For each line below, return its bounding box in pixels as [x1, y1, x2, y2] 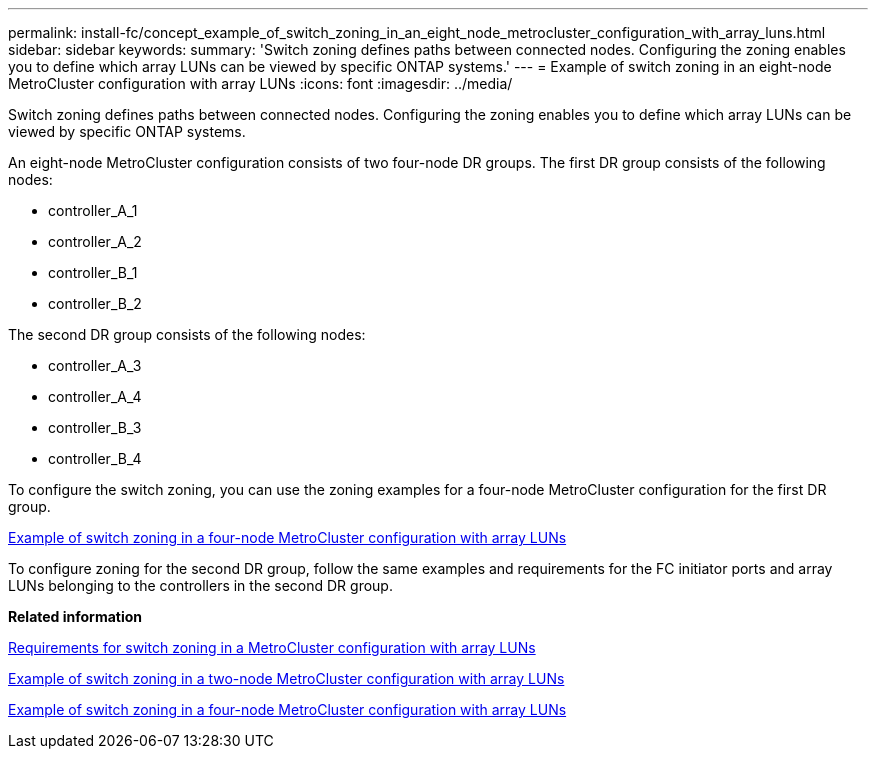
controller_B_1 [48, 264, 138, 281]
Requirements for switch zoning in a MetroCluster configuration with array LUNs [8, 639, 536, 656]
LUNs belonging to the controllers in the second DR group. [8, 577, 393, 594]
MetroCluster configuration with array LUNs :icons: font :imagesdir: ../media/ [8, 75, 513, 92]
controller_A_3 [48, 357, 142, 374]
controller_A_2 [48, 233, 142, 250]
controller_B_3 [48, 419, 142, 436]
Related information [8, 608, 143, 625]
